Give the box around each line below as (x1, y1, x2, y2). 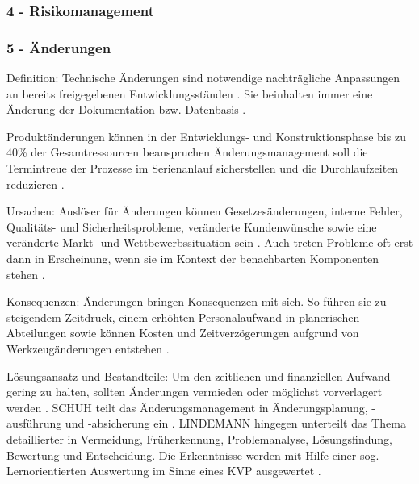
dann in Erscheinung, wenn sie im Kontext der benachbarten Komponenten (6, 250, 379, 266)
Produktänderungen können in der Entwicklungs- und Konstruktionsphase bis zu (6, 127, 406, 144)
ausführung (6, 415, 62, 432)
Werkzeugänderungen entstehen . (6, 340, 170, 357)
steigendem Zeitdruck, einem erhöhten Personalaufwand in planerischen (6, 308, 360, 325)
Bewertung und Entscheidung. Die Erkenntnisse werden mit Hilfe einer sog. (6, 446, 379, 463)
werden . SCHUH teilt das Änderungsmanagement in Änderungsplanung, (6, 398, 368, 415)
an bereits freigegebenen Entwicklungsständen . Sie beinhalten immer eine (6, 85, 373, 102)
